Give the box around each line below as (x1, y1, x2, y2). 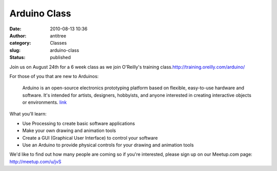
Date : (9, 26, 22, 32)
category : (9, 40, 31, 46)
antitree (50, 32, 67, 39)
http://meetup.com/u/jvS (9, 158, 62, 164)
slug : (9, 47, 21, 53)
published (50, 54, 71, 61)
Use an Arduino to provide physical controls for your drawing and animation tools (22, 142, 194, 148)
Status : (9, 54, 26, 61)
